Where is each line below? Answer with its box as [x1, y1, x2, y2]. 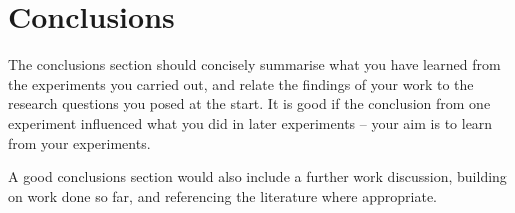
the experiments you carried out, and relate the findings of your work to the [8, 73, 474, 94]
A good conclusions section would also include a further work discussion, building [8, 166, 507, 187]
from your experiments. [8, 132, 151, 153]
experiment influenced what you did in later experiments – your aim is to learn [8, 112, 493, 133]
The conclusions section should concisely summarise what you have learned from [8, 54, 501, 75]
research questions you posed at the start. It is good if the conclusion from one [8, 93, 491, 114]
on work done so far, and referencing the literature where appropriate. [8, 185, 438, 206]
